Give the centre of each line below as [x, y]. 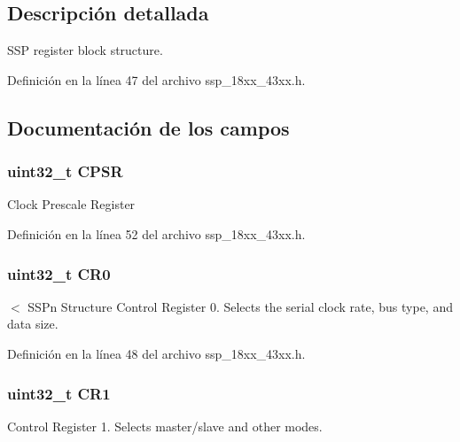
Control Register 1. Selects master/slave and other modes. [165, 426]
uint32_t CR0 [59, 273]
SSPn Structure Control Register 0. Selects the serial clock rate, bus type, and [240, 306]
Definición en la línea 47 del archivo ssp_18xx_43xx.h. [156, 79]
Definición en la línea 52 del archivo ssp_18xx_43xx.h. [156, 233]
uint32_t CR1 [59, 393]
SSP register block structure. [85, 50]
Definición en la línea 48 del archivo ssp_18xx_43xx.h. [156, 353]
